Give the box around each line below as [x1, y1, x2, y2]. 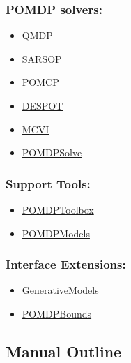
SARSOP [22, 51, 62, 66]
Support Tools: [6, 175, 91, 192]
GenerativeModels [22, 283, 99, 297]
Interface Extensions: [6, 255, 126, 273]
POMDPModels [22, 225, 90, 240]
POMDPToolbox [22, 202, 94, 216]
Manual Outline [6, 340, 122, 362]
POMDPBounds [22, 306, 92, 320]
